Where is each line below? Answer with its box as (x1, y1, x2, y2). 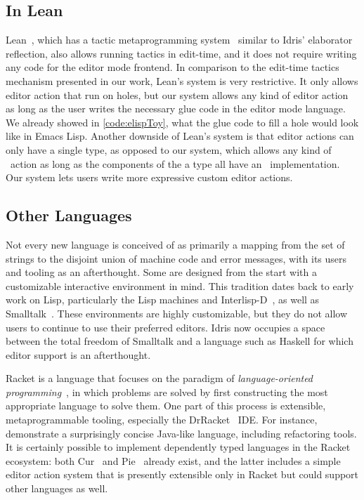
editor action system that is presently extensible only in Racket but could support (6, 467, 359, 482)
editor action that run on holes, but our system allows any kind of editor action (6, 87, 349, 102)
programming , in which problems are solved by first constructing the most (6, 384, 328, 399)
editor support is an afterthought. (6, 347, 151, 362)
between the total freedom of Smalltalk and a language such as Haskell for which (6, 334, 353, 348)
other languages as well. (6, 481, 108, 496)
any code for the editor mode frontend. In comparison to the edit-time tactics (6, 60, 339, 74)
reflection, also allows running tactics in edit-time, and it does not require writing (6, 46, 357, 60)
